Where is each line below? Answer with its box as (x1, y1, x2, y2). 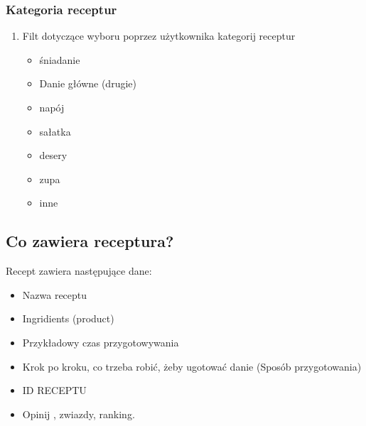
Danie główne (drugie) (39, 76, 136, 91)
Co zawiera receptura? (6, 230, 174, 252)
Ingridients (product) (22, 311, 114, 326)
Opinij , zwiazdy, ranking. (22, 406, 135, 421)
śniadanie (39, 52, 80, 67)
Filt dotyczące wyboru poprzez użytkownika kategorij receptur (22, 28, 296, 43)
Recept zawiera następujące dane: (6, 263, 152, 278)
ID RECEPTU (22, 383, 87, 398)
